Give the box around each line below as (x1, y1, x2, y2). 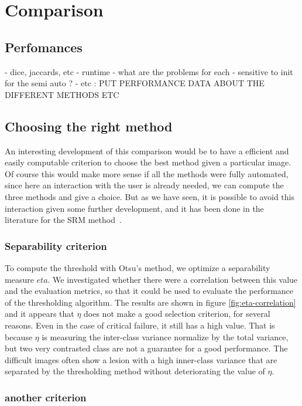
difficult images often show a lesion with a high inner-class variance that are (5, 353, 277, 366)
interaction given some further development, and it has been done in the (5, 202, 264, 214)
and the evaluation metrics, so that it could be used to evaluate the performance (5, 285, 294, 297)
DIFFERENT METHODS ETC (5, 88, 119, 100)
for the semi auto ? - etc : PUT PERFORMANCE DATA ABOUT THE (5, 77, 265, 89)
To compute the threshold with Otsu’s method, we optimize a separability (5, 261, 270, 273)
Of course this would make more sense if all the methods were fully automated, (5, 167, 289, 180)
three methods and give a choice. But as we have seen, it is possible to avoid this (5, 190, 294, 202)
